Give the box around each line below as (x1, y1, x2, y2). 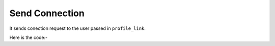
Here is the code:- (9, 34, 48, 40)
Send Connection (9, 8, 85, 19)
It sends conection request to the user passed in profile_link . (9, 25, 146, 31)
